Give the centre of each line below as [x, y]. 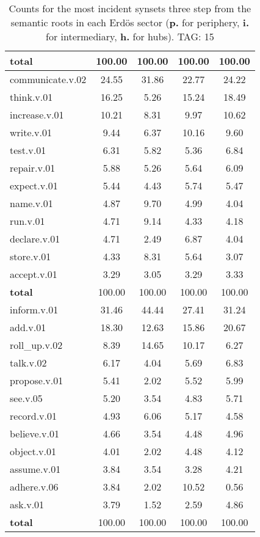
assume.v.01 [35, 469]
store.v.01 [31, 256]
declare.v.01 [35, 239]
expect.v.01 [34, 185]
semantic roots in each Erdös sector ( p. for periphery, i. [130, 22]
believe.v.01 [34, 433]
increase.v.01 [37, 115]
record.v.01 [33, 416]
